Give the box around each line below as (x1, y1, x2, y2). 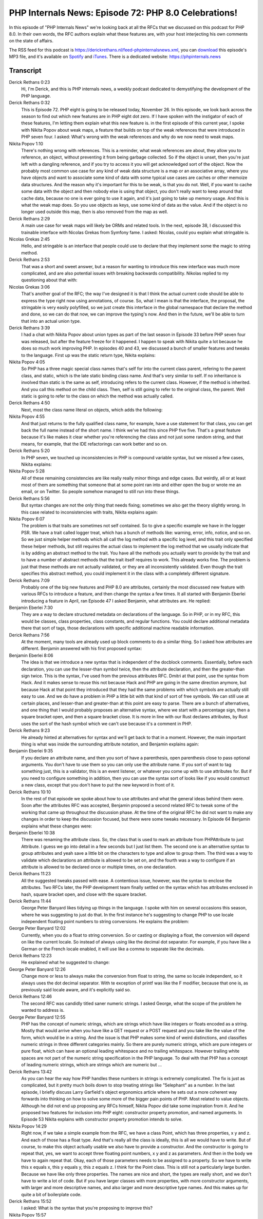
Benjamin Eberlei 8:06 (9, 652, 54, 658)
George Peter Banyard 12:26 (9, 966, 66, 972)
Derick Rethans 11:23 (9, 871, 51, 877)
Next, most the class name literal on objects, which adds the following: (21, 407, 163, 413)
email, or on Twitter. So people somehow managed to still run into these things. (21, 489, 180, 494)
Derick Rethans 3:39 (9, 325, 50, 331)
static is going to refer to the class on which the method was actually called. (21, 393, 174, 399)
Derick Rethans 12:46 (9, 994, 52, 1000)
